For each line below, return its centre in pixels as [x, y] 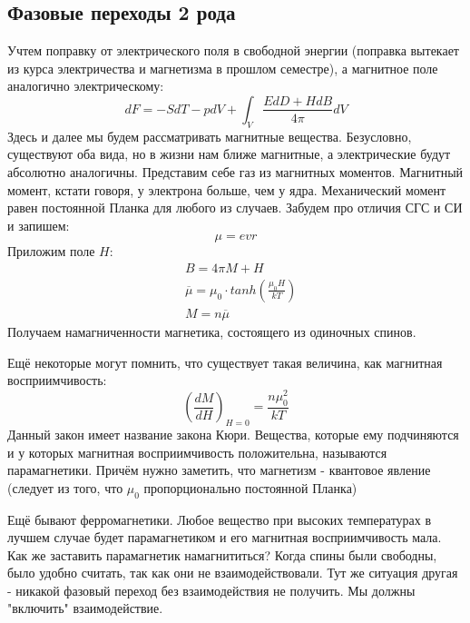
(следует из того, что [65, 487]
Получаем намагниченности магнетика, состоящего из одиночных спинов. [212, 332]
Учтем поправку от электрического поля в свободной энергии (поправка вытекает [233, 50]
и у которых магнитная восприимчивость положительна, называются [197, 452]
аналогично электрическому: [86, 86]
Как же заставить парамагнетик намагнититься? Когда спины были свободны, [222, 554]
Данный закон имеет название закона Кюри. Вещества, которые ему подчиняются [233, 434]
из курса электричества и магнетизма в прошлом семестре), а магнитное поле [223, 68]
